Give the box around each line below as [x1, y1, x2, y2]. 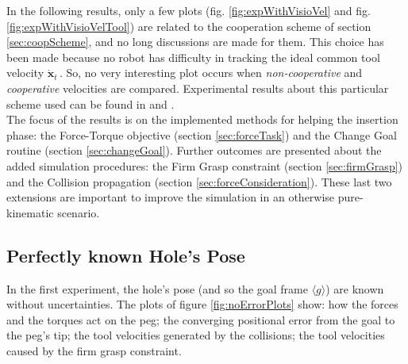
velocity [6, 64, 44, 81]
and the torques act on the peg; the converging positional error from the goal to [6, 311, 395, 328]
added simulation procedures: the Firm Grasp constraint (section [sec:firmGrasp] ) [6, 157, 403, 174]
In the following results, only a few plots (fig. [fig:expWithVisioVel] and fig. [6, 2, 371, 18]
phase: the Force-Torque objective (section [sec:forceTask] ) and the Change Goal [6, 126, 397, 143]
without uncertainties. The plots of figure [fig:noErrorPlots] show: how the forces [6, 296, 398, 312]
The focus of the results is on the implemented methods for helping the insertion [6, 111, 398, 128]
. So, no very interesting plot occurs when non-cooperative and [59, 64, 363, 81]
